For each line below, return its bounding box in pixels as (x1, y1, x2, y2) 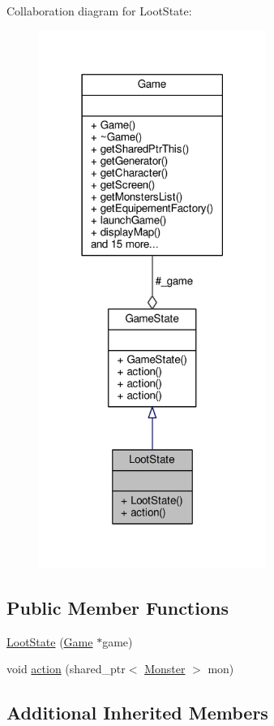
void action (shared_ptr (6, 660, 126, 677)
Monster (144, 660, 186, 677)
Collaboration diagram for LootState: (6, 2, 192, 19)
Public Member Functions (6, 594, 229, 620)
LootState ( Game (6, 633, 93, 650)
